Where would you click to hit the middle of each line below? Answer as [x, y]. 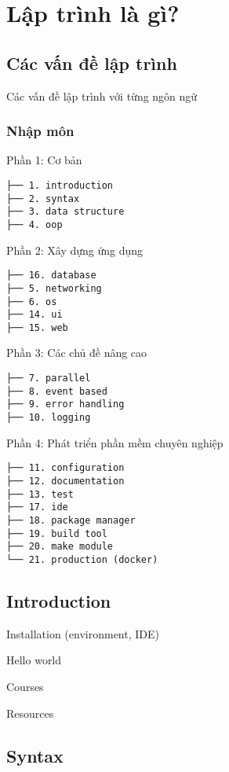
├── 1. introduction [60, 185]
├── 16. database [51, 276]
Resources [30, 713]
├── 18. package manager [71, 520]
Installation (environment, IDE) [83, 633]
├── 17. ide [37, 507]
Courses [25, 686]
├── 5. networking [54, 288]
